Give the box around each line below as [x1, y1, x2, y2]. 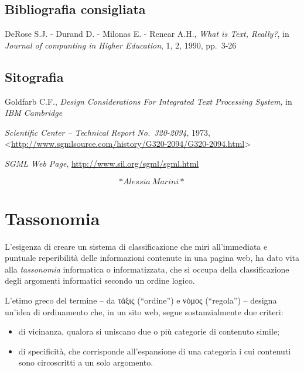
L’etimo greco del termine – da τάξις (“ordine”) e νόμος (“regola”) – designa [5, 294, 277, 306]
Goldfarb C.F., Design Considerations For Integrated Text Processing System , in [5, 95, 292, 107]
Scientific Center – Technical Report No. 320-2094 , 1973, [5, 126, 210, 138]
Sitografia [5, 67, 64, 85]
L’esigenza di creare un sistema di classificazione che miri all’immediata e [5, 240, 268, 252]
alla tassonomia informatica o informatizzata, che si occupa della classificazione [5, 263, 289, 275]
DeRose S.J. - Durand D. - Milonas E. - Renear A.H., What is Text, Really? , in [5, 27, 289, 40]
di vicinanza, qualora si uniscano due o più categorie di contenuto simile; [18, 325, 280, 337]
